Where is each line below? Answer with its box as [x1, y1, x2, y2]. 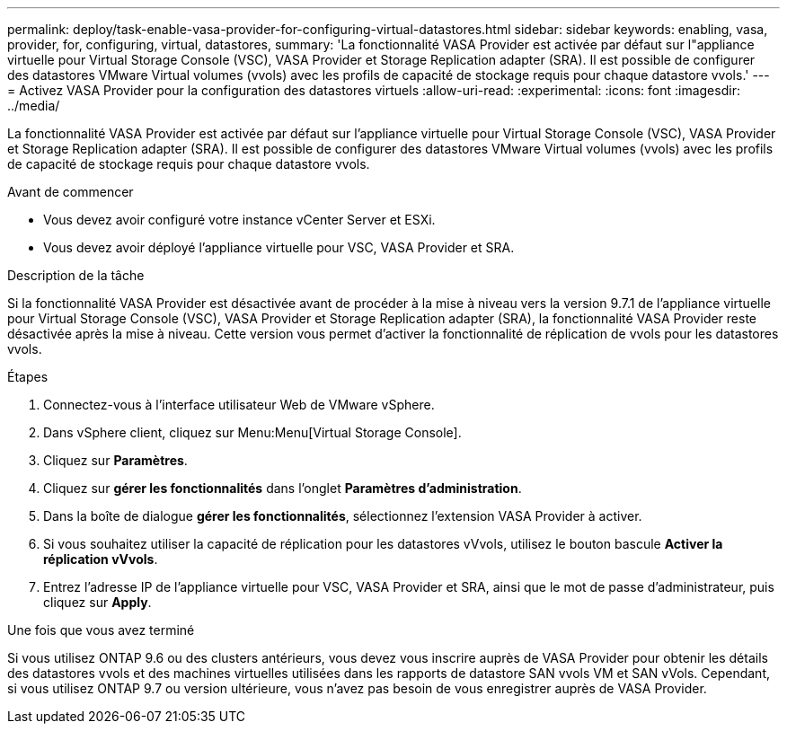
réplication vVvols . [43, 551, 158, 567]
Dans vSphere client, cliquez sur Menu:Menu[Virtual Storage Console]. [43, 425, 462, 440]
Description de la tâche [7, 268, 145, 283]
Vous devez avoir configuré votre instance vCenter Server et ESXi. [43, 212, 436, 227]
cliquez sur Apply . [43, 594, 152, 610]
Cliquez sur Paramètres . [43, 453, 188, 468]
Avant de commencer [7, 184, 134, 199]
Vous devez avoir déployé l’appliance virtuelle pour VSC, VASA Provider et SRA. [43, 240, 515, 255]
